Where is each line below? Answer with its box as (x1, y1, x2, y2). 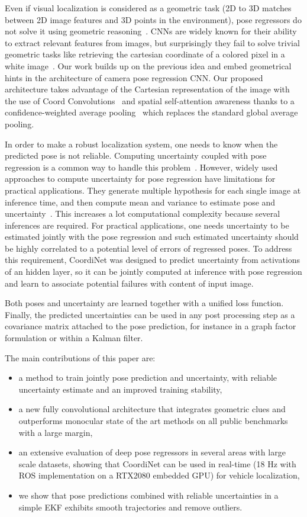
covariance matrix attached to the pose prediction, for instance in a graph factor (5, 320, 296, 332)
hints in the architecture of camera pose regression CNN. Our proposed (5, 71, 263, 84)
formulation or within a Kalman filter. (5, 332, 143, 344)
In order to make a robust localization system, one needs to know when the (5, 137, 278, 150)
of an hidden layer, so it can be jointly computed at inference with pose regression (5, 265, 302, 278)
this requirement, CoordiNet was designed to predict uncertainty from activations (5, 253, 300, 266)
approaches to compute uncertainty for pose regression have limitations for (5, 172, 276, 185)
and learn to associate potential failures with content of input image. (5, 277, 254, 289)
